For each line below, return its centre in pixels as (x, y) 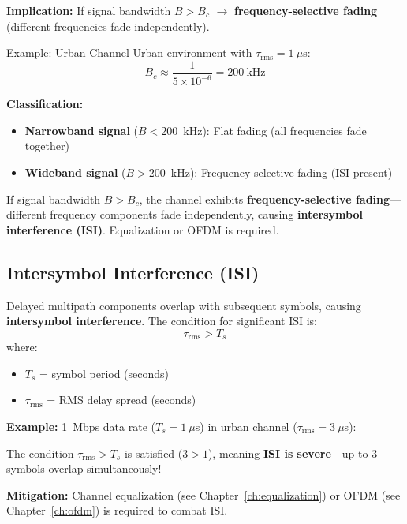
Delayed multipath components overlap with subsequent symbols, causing (184, 305)
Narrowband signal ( (81, 130)
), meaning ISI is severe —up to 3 (293, 453)
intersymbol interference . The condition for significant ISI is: (162, 321)
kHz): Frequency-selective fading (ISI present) (282, 172)
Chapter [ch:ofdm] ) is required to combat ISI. (117, 510)
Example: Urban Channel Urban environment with (129, 52)
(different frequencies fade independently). (108, 26)
